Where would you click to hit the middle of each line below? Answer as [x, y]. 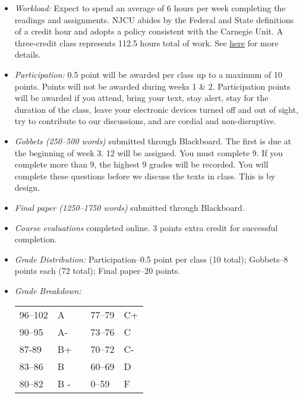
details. [28, 54]
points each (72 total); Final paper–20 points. [97, 271]
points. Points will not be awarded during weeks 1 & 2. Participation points [152, 86]
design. [27, 187]
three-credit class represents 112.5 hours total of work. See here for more [146, 42]
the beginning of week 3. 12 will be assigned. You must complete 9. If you [149, 152]
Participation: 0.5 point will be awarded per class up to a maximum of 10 [149, 74]
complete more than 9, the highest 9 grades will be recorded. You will [141, 164]
